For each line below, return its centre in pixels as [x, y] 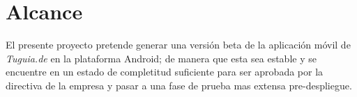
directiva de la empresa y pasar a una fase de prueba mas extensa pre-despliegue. [179, 85]
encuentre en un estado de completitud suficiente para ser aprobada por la [165, 72]
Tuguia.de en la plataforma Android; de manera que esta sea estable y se [161, 58]
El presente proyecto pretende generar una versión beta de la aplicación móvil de [178, 45]
